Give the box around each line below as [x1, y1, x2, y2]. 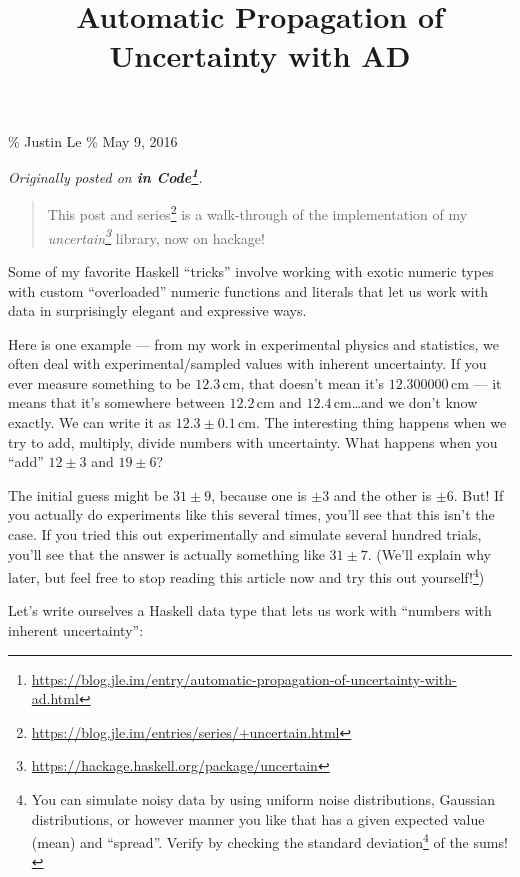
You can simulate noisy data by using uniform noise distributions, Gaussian [31, 789, 496, 810]
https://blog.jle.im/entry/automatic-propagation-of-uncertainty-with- [31, 668, 457, 689]
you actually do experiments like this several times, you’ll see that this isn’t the [8, 504, 495, 525]
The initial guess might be [8, 484, 169, 505]
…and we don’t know [351, 392, 478, 413]
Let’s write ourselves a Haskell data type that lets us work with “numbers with [8, 600, 492, 621]
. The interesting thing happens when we [255, 412, 507, 433]
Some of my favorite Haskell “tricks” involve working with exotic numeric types [8, 260, 494, 281]
